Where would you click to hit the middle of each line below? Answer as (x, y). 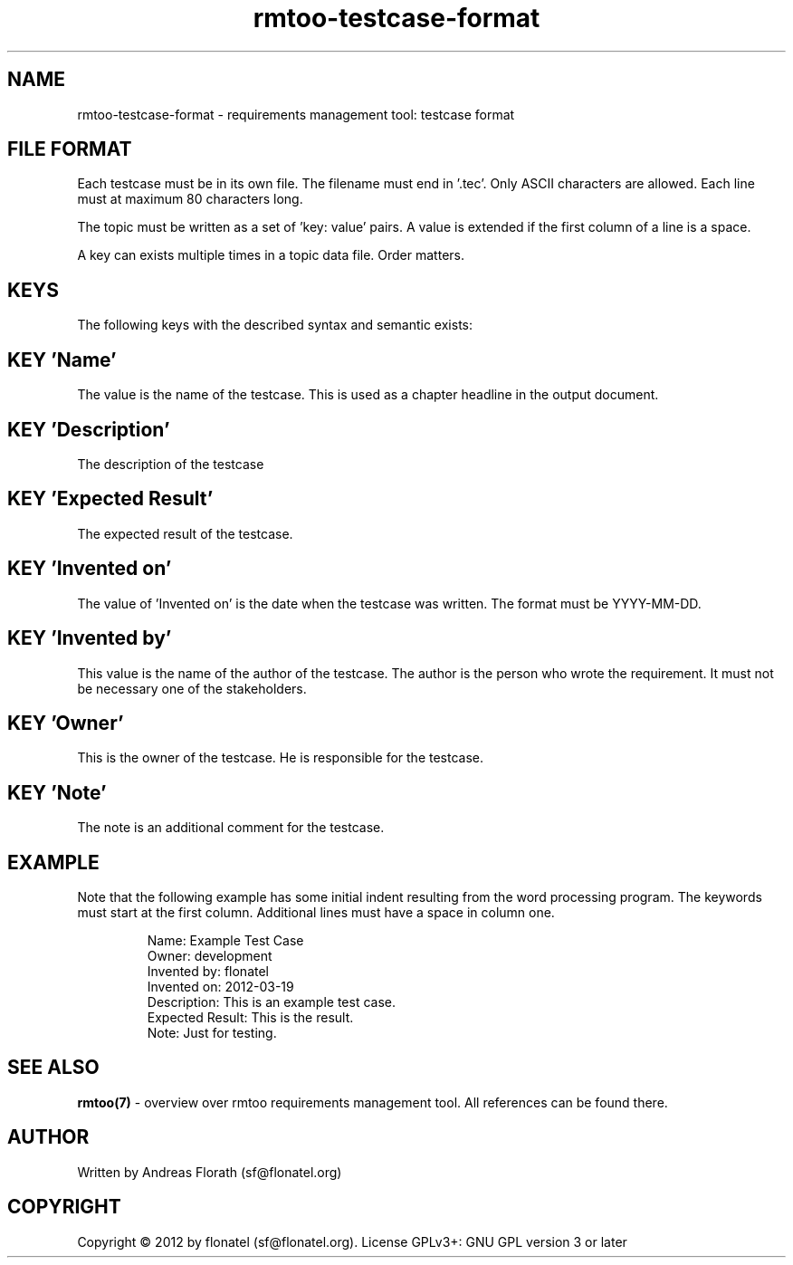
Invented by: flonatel (208, 972)
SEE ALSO (53, 1068)
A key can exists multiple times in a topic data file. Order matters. (271, 255)
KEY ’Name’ (62, 359)
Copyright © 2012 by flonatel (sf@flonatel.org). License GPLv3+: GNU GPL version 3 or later (352, 1241)
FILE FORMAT (70, 149)
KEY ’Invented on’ (90, 569)
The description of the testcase (171, 464)
